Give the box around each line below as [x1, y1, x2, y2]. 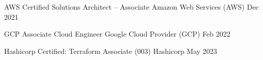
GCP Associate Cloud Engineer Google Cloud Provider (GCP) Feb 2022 [4, 28, 230, 39]
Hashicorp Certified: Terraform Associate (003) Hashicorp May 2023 [4, 45, 217, 56]
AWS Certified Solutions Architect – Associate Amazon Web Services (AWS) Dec [4, 2, 259, 12]
